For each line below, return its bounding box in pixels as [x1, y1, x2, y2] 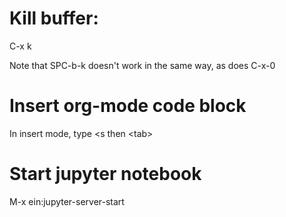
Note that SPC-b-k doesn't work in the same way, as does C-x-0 [9, 59, 276, 71]
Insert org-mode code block [9, 95, 247, 117]
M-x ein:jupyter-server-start [9, 195, 125, 207]
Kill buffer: [9, 7, 99, 30]
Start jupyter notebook [9, 163, 202, 186]
